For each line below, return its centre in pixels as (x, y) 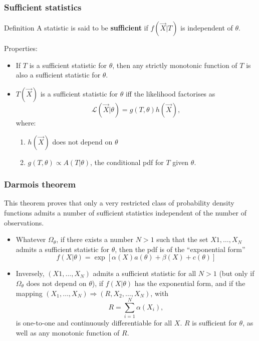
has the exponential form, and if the (190, 283)
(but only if (237, 273)
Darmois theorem (40, 184)
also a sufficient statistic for (58, 75)
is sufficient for (214, 323)
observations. (24, 222)
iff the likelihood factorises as (170, 93)
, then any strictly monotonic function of (175, 65)
